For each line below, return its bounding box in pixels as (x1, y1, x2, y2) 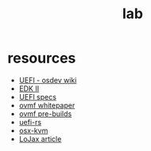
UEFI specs (18, 92, 57, 101)
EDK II (18, 84, 40, 93)
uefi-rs (18, 117, 41, 126)
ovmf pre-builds (18, 108, 72, 119)
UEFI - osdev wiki (18, 75, 77, 85)
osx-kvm (18, 126, 48, 135)
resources (7, 49, 76, 67)
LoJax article (18, 134, 62, 143)
